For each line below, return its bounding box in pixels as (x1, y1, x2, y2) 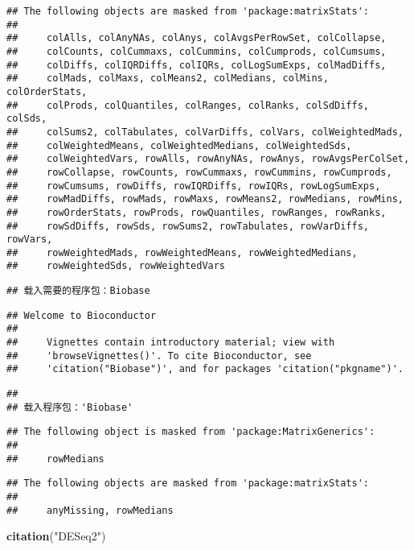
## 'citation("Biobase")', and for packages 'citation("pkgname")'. (6, 363, 404, 375)
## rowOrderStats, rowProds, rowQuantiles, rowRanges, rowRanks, (6, 206, 387, 218)
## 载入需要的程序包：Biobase (6, 285, 150, 297)
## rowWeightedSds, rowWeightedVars (6, 260, 226, 272)
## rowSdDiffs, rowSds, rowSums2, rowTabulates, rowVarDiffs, (6, 220, 370, 232)
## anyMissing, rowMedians (6, 504, 174, 516)
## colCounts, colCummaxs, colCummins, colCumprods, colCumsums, (6, 45, 387, 57)
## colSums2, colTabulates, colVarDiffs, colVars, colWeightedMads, (6, 126, 404, 138)
